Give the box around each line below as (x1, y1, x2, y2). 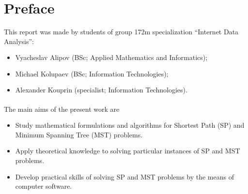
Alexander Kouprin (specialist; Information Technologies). (15, 85, 187, 95)
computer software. (15, 181, 72, 191)
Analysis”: (4, 36, 34, 46)
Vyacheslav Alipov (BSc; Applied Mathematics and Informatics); (15, 52, 208, 62)
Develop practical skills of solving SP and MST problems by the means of (15, 171, 234, 181)
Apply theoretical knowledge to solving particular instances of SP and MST (15, 146, 240, 156)
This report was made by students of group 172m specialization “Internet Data (4, 26, 239, 36)
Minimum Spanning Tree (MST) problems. (15, 129, 143, 139)
